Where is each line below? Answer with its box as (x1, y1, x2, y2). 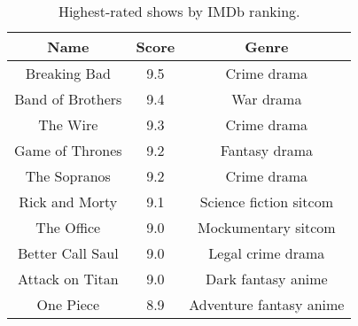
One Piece (36, 294, 99, 314)
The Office (35, 217, 101, 237)
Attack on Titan (17, 268, 119, 289)
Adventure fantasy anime (189, 294, 345, 314)
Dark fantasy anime (205, 268, 328, 289)
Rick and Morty (19, 191, 118, 212)
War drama (231, 89, 302, 109)
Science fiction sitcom (199, 191, 333, 212)
